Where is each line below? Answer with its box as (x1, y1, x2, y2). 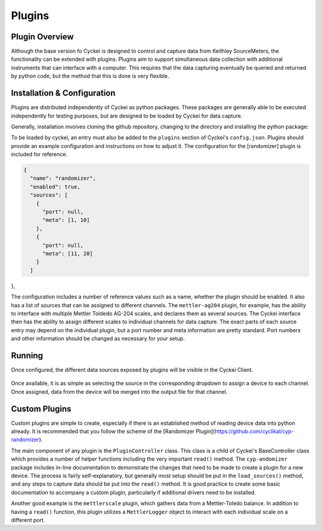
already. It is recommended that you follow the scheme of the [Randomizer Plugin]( (11, 428, 215, 435)
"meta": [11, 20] (42, 250, 94, 257)
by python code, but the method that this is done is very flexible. (11, 72, 169, 80)
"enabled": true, (30, 183, 80, 190)
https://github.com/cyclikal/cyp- (215, 428, 295, 435)
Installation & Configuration (11, 88, 116, 98)
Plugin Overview (11, 32, 74, 42)
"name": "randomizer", (30, 175, 97, 182)
